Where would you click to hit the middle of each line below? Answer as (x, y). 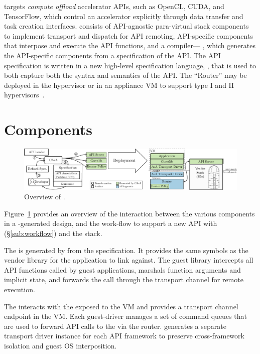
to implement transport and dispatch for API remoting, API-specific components (128, 35)
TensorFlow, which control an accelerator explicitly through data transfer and (124, 16)
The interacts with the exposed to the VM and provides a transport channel (121, 306)
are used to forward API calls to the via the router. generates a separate (115, 326)
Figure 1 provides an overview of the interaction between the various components (129, 213)
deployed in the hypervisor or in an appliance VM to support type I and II (119, 85)
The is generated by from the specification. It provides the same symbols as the (126, 250)
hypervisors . (24, 95)
